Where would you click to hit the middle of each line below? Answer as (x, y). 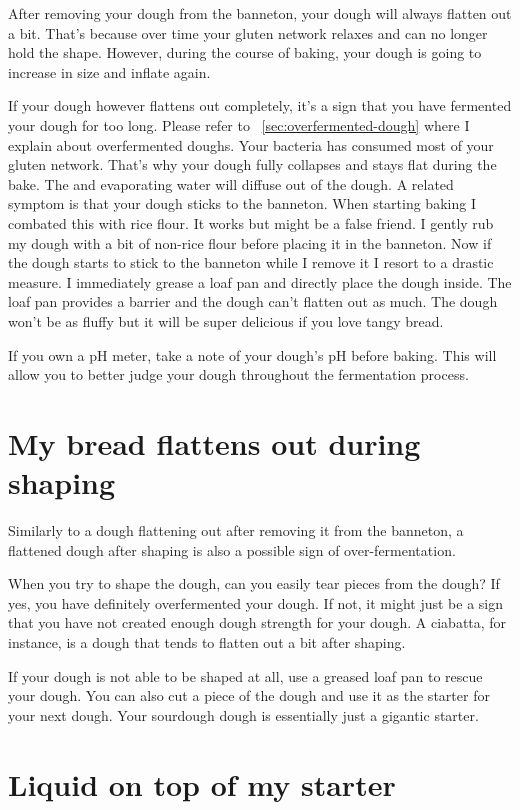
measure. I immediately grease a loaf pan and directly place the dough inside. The (260, 281)
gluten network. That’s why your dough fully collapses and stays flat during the (252, 164)
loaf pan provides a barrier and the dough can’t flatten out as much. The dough (253, 301)
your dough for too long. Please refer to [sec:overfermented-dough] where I (239, 124)
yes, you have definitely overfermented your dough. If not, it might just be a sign (256, 602)
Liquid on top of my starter (202, 783)
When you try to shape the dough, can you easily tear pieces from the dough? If (254, 583)
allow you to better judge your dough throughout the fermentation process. (238, 374)
